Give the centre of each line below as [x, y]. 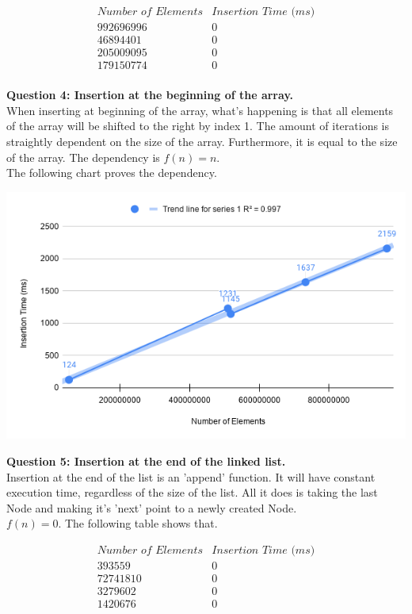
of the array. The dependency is [83, 157]
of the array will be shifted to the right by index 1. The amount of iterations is [198, 126]
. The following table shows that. [138, 523]
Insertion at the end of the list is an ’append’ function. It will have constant [191, 476]
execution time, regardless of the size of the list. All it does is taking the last [192, 492]
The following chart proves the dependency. [112, 173]
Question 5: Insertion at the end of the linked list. [146, 460]
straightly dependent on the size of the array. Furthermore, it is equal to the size [202, 141]
